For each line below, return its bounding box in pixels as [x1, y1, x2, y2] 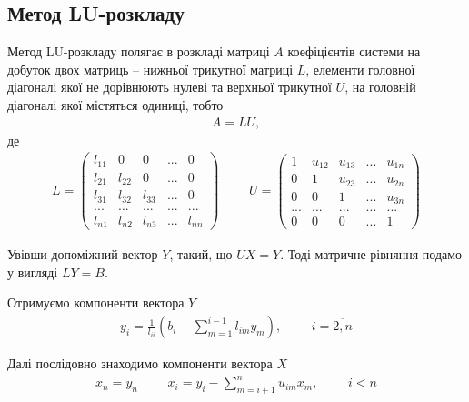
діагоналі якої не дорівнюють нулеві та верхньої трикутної [7, 77, 332, 96]
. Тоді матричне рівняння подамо [280, 245, 463, 264]
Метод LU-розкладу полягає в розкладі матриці [7, 42, 270, 61]
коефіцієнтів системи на [287, 42, 421, 61]
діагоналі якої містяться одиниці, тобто [7, 95, 224, 114]
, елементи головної [305, 59, 415, 78]
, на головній [344, 77, 416, 96]
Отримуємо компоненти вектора [7, 293, 185, 312]
